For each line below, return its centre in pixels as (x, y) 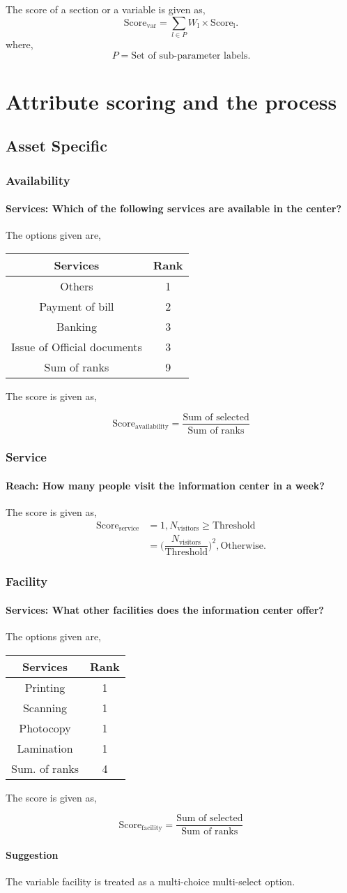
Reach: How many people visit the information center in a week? (165, 485)
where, (20, 44)
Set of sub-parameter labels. (191, 56)
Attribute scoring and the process (171, 101)
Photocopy (45, 728)
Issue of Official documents (77, 346)
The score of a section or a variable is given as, (106, 9)
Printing (45, 687)
